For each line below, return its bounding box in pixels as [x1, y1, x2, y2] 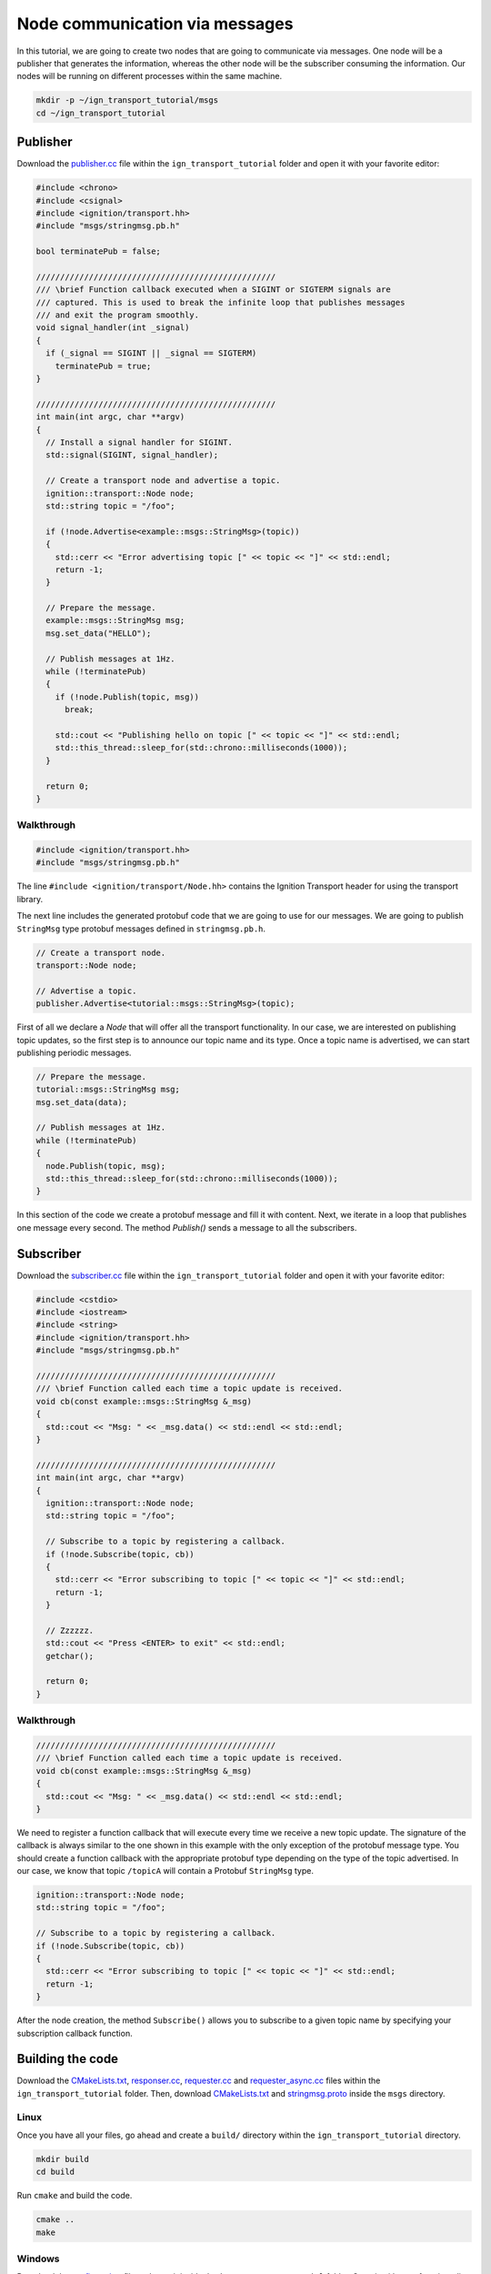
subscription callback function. [16, 2027, 133, 2038]
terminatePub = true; [55, 360, 152, 371]
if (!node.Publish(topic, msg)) [55, 691, 200, 702]
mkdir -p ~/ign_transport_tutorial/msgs [35, 96, 218, 106]
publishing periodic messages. [16, 1047, 132, 1058]
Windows [16, 2252, 60, 2265]
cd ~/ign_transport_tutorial [35, 107, 166, 118]
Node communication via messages [16, 14, 294, 34]
